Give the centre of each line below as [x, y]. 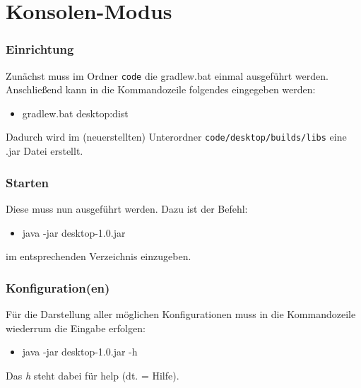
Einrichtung [40, 49]
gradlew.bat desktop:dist [75, 113]
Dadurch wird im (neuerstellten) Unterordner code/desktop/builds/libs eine [176, 137]
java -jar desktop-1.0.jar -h [80, 352]
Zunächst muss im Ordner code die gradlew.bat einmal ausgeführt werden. [167, 75]
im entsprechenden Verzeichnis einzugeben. [99, 256]
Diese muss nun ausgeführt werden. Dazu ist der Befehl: [127, 208]
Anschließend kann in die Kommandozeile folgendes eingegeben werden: [161, 89]
